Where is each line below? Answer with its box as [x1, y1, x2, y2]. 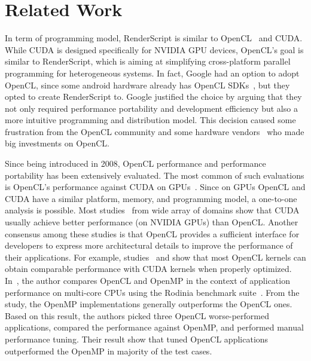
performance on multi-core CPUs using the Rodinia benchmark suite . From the [5, 286, 300, 298]
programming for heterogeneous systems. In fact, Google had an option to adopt [5, 66, 300, 79]
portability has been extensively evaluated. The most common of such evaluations [5, 169, 304, 181]
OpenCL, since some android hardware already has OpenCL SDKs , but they [5, 78, 290, 91]
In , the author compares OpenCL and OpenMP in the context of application [5, 274, 290, 286]
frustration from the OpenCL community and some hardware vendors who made [5, 125, 304, 137]
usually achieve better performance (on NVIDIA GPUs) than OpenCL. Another [5, 216, 298, 228]
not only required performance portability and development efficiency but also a [5, 102, 298, 114]
